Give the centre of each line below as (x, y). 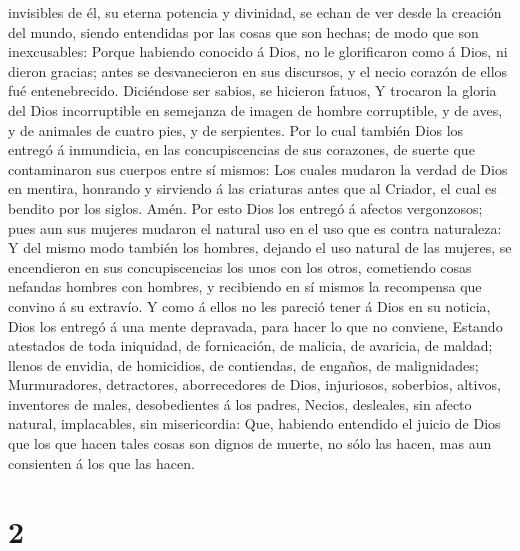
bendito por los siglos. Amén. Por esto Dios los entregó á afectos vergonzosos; (245, 207)
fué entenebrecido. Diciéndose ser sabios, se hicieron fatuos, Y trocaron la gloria (252, 90)
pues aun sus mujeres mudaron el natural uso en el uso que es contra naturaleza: (255, 227)
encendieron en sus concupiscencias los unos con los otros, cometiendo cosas (240, 266)
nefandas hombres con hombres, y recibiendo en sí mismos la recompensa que (245, 286)
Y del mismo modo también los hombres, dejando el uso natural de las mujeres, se (260, 247)
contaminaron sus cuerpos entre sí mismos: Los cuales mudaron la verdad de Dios (258, 168)
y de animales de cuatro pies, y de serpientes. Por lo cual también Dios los (236, 129)
